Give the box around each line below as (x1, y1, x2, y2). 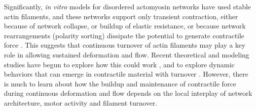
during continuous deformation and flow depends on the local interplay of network (4, 88, 253, 98)
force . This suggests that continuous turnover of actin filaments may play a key (4, 40, 246, 50)
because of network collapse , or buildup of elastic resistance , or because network (4, 21, 246, 31)
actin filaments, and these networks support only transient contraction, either (4, 11, 238, 21)
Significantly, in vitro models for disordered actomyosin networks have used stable (4, 1, 251, 11)
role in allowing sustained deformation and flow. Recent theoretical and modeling (4, 49, 250, 59)
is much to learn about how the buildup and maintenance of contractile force (4, 78, 236, 88)
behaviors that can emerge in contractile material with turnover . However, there (4, 69, 249, 79)
